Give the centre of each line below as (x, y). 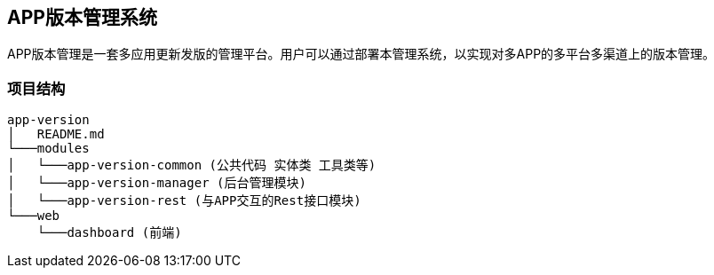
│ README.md (56, 134)
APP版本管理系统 (82, 17)
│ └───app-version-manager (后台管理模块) (157, 183)
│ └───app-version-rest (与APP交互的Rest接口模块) (184, 201)
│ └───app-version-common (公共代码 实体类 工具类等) (192, 165)
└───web (34, 216)
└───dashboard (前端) (109, 233)
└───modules (48, 149)
